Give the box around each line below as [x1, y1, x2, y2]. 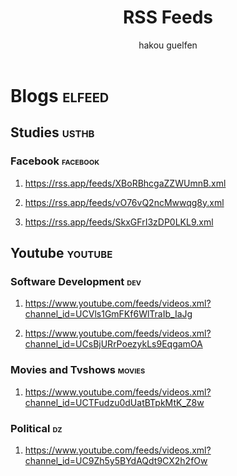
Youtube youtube [10, 245, 113, 262]
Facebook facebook [10, 154, 100, 168]
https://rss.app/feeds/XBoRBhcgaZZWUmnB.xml [24, 177, 227, 189]
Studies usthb [10, 124, 95, 141]
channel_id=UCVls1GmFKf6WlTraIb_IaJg [24, 308, 193, 320]
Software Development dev [10, 274, 142, 288]
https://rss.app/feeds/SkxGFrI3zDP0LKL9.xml [24, 216, 214, 228]
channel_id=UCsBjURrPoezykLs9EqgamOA [24, 338, 203, 350]
